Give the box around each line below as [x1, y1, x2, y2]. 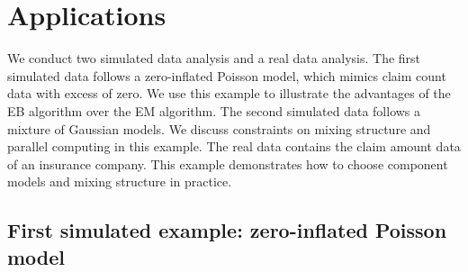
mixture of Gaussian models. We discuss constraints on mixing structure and [7, 119, 431, 138]
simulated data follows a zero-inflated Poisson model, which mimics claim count [7, 66, 446, 85]
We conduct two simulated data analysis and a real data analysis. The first [7, 49, 421, 68]
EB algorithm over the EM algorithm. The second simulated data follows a [7, 101, 421, 120]
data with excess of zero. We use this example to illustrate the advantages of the [7, 84, 451, 103]
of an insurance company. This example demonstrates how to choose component [7, 154, 448, 173]
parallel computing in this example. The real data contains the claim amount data [7, 137, 461, 156]
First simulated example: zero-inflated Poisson [7, 216, 447, 244]
